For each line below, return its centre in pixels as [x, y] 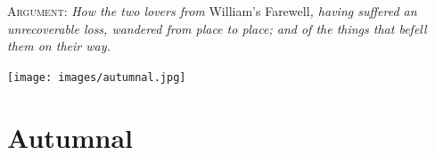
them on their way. [59, 46]
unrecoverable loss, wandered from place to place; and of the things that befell [217, 28]
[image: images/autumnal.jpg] [97, 77]
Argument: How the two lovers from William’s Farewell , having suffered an [212, 11]
